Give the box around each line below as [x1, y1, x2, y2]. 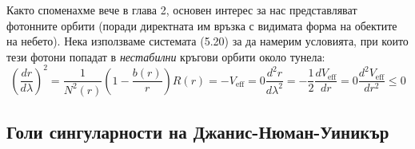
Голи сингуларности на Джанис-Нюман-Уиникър [6, 120, 389, 144]
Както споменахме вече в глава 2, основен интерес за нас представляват [6, 2, 357, 18]
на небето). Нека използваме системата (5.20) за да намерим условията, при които [6, 33, 409, 49]
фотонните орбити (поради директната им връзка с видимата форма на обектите [6, 17, 397, 33]
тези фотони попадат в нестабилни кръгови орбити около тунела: [6, 48, 325, 65]
